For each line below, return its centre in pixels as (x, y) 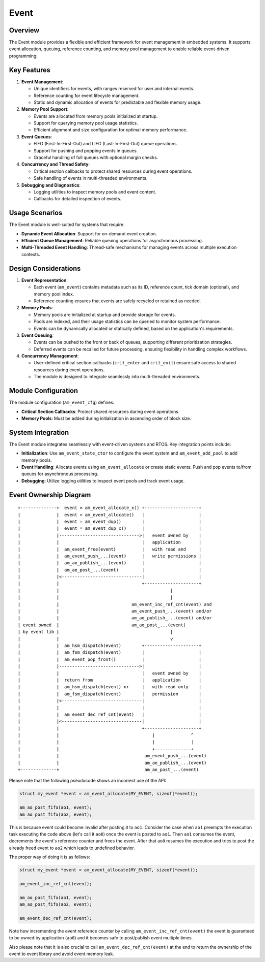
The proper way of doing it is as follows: (50, 857)
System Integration (39, 433)
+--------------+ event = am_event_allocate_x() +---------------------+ (110, 508)
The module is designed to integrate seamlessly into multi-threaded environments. (117, 377)
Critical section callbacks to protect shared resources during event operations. (113, 171)
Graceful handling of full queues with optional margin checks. (96, 158)
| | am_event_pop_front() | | (110, 659)
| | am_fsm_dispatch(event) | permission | (110, 694)
